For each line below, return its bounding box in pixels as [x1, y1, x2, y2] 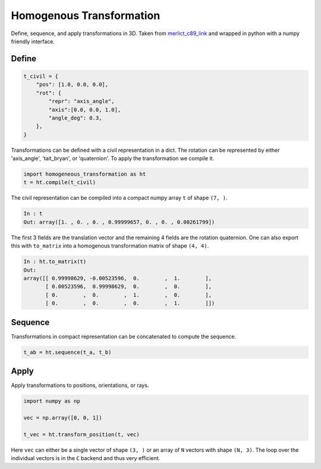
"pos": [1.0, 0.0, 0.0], [36, 81, 109, 88]
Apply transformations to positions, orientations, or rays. [11, 382, 149, 389]
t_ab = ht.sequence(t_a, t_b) [23, 349, 112, 355]
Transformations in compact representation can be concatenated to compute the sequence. [11, 333, 237, 340]
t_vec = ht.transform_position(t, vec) [23, 431, 140, 437]
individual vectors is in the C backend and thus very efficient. [11, 455, 160, 461]
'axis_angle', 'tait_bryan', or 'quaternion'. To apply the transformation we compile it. [11, 155, 214, 162]
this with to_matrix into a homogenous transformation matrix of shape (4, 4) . [11, 242, 209, 249]
